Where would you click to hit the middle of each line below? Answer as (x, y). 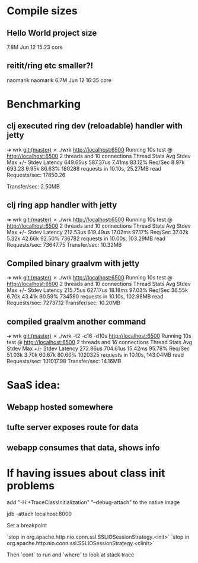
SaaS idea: (33, 385)
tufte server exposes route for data (73, 427)
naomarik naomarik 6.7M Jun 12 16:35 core (59, 80)
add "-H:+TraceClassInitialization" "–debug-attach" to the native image (93, 502)
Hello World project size (52, 33)
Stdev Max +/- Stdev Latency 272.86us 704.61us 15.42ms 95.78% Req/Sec (98, 348)
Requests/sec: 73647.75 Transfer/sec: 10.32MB (64, 244)
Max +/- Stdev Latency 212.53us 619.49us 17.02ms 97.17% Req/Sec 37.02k (98, 232)
